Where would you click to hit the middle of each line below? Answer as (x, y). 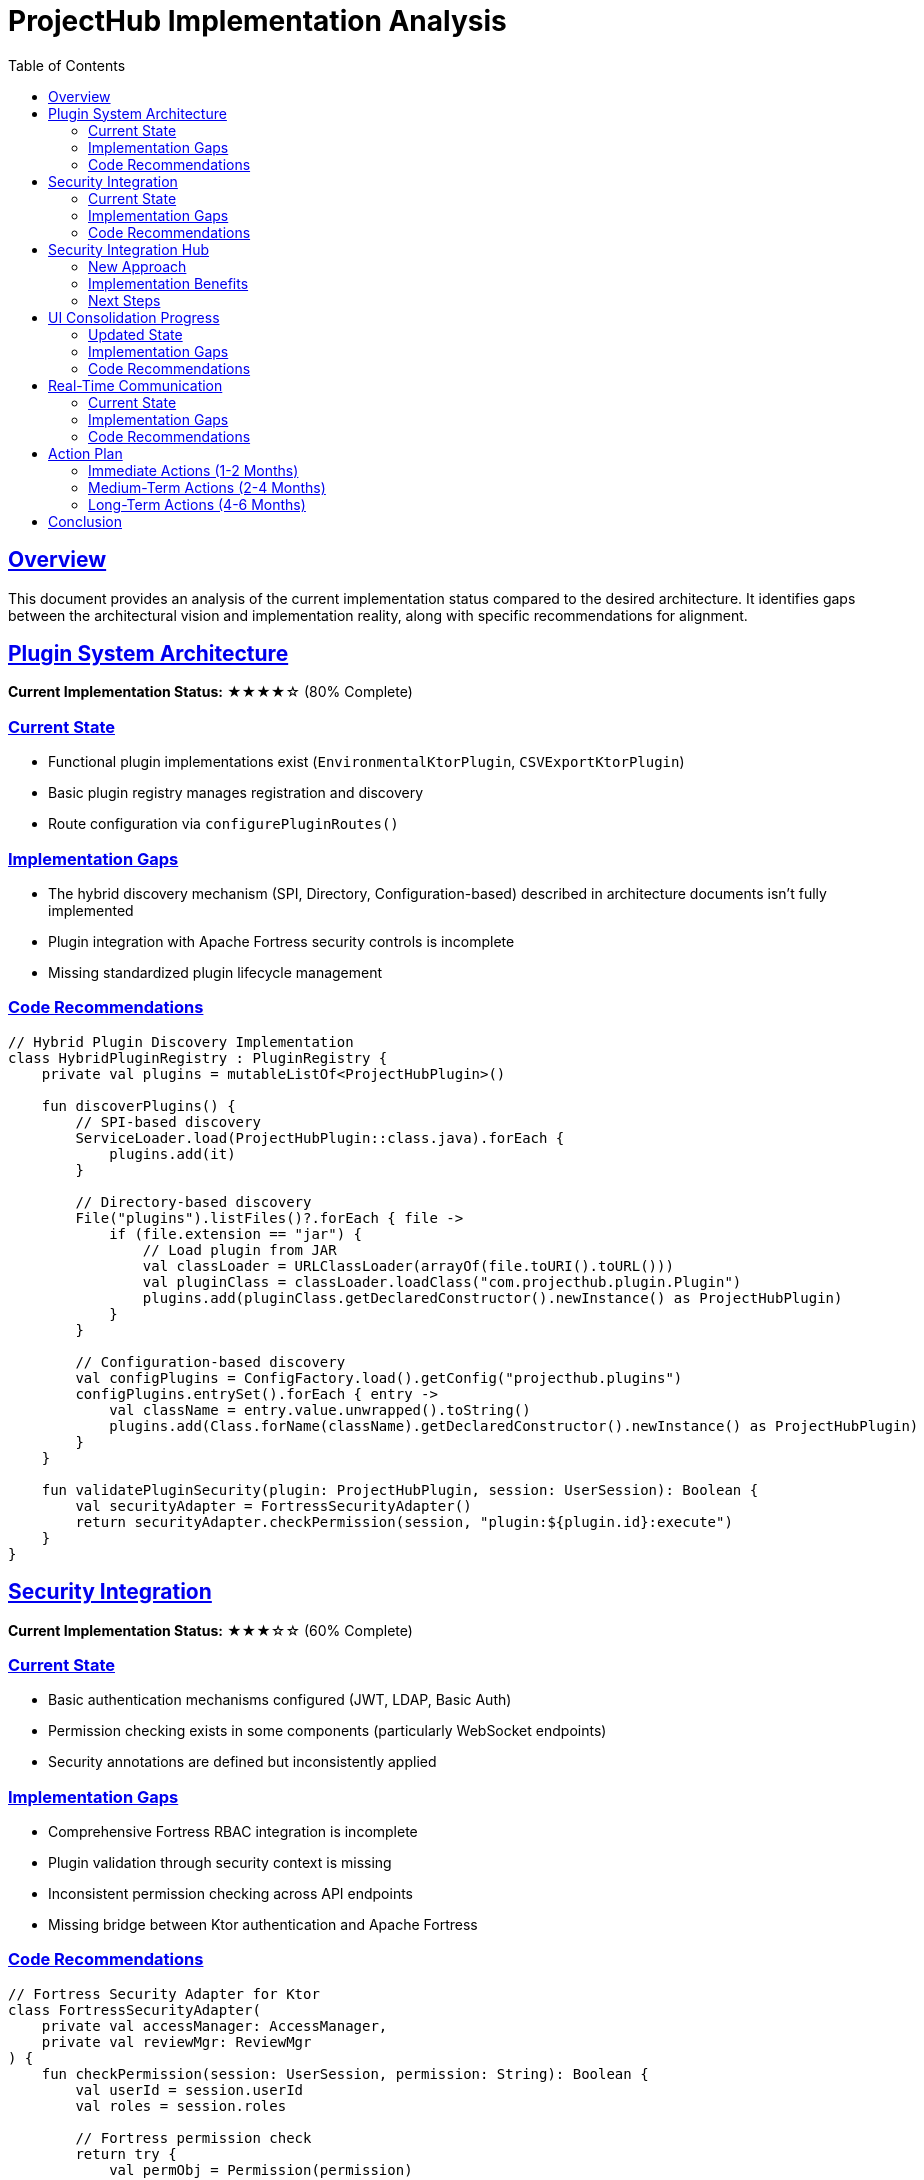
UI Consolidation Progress (134, 317)
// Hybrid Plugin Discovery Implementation (181, 1041)
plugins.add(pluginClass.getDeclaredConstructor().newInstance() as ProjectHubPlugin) (492, 1297)
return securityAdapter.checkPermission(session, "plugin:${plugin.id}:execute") (404, 1521)
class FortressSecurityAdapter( (134, 2009)
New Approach (137, 266)
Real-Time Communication (135, 385)
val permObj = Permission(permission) (261, 2169)
